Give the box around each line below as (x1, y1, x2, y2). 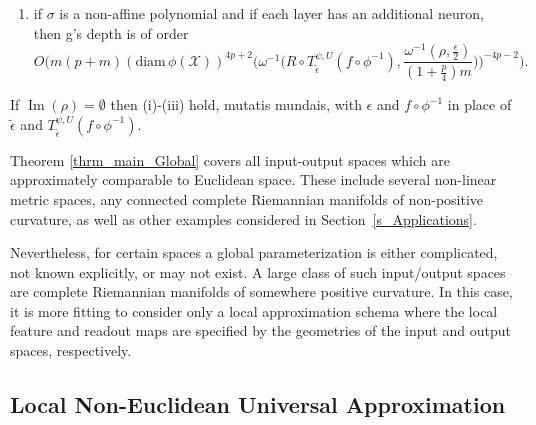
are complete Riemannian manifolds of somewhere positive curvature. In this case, (10, 281, 513, 302)
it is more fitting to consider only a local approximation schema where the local (10, 300, 498, 321)
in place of (447, 94, 512, 115)
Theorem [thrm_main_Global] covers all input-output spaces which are (10, 149, 450, 170)
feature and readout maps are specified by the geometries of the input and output (10, 320, 511, 341)
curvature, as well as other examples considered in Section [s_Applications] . (10, 208, 477, 229)
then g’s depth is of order (33, 22, 189, 43)
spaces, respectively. (10, 340, 132, 361)
